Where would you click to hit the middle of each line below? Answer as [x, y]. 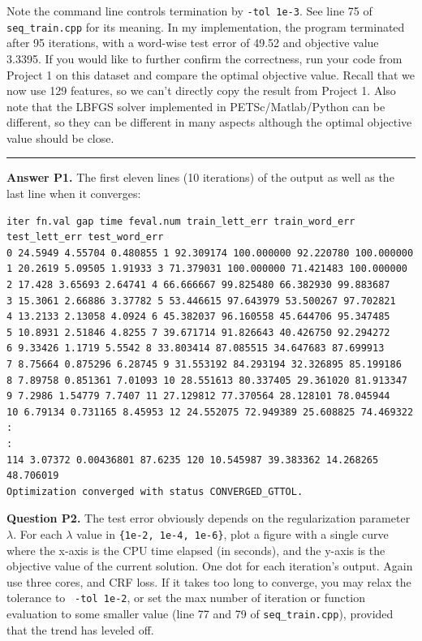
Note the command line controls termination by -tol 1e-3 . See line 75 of [189, 11]
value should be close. [60, 138]
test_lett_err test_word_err [85, 237]
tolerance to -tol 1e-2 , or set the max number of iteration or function [186, 598]
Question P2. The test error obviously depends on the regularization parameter [209, 518]
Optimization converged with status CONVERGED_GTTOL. [155, 491]
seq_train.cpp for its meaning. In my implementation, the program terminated [206, 26]
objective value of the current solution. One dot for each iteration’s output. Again [210, 566]
